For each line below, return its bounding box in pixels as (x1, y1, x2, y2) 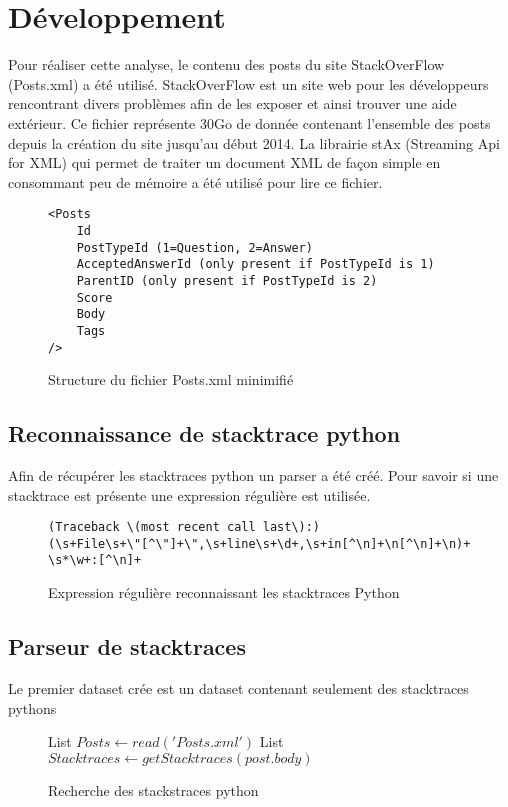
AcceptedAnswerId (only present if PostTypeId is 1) (76, 257, 435, 272)
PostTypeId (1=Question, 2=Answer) (76, 240, 313, 255)
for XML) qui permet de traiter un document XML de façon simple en (8, 152, 441, 173)
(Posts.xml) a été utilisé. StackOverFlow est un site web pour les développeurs (8, 73, 489, 94)
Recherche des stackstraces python (48, 779, 259, 800)
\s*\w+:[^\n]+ (48, 553, 142, 568)
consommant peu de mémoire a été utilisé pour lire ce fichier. (8, 171, 383, 192)
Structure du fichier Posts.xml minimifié (48, 369, 294, 390)
